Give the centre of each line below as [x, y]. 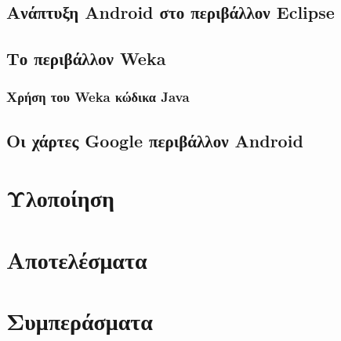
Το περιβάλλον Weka [86, 58]
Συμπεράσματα [80, 321]
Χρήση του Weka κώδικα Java [98, 97]
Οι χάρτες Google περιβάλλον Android [155, 140]
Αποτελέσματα [77, 259]
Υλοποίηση [60, 198]
